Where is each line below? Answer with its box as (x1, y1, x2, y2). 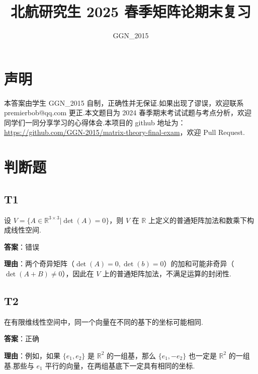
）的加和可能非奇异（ (163, 258, 234, 269)
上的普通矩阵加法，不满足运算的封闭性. (103, 268, 231, 278)
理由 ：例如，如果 (4, 350, 60, 360)
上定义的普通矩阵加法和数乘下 (148, 214, 247, 225)
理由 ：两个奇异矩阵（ (4, 258, 74, 269)
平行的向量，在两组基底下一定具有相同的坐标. (45, 360, 195, 370)
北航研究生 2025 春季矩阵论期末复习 (11, 1, 251, 22)
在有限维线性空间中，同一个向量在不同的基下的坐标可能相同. (4, 316, 203, 327)
